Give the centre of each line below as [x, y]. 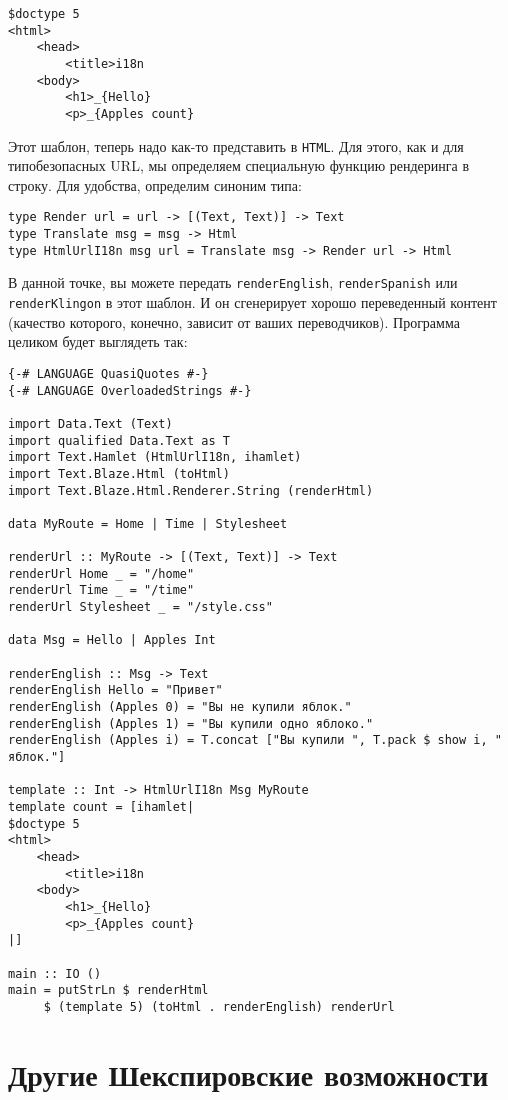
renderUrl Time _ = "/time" [101, 590]
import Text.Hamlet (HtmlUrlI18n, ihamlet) [155, 457]
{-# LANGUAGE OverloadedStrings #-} [130, 390]
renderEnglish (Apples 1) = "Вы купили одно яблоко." [191, 723]
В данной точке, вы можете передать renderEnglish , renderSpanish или [233, 282]
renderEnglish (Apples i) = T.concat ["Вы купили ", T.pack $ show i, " [255, 740]
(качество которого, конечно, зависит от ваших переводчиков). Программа [234, 321]
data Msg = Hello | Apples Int [112, 640]
